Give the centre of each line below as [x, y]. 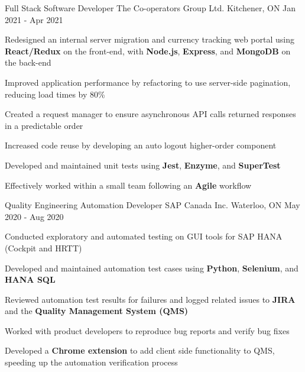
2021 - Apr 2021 [34, 19]
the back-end [28, 62]
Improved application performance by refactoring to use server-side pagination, [148, 82]
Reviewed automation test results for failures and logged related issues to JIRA [150, 299]
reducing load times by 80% [55, 94]
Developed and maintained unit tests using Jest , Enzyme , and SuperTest [143, 165]
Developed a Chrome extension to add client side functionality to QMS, [140, 350]
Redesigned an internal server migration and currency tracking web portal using [150, 39]
